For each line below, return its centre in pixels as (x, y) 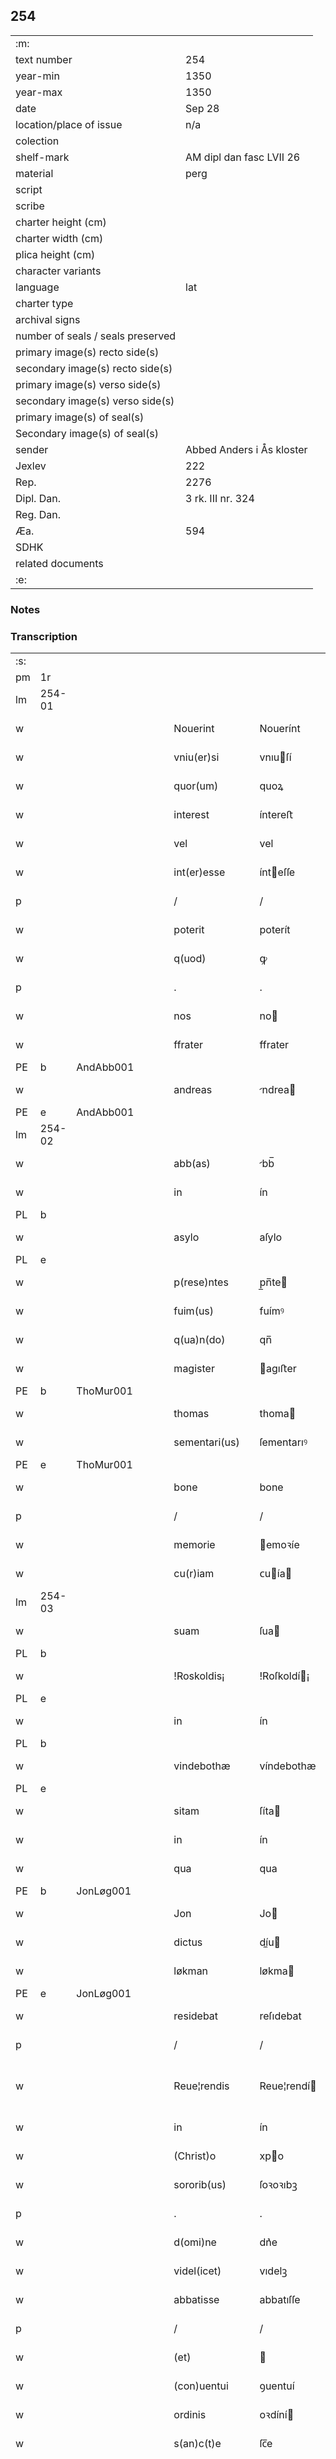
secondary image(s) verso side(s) (95, 401)
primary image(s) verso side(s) (88, 384)
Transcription (44, 636)
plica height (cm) (55, 254)
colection (37, 141)
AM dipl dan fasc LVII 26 (243, 157)
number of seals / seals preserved (96, 336)
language (37, 287)
